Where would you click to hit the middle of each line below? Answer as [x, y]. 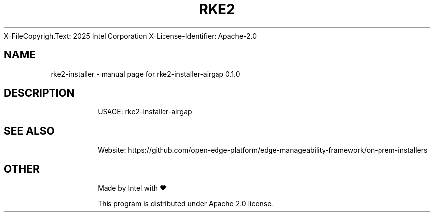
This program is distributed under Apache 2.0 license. [186, 204]
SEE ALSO [29, 131]
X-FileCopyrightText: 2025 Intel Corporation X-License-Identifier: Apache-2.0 [131, 36]
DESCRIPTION [39, 93]
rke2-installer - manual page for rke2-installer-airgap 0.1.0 [145, 74]
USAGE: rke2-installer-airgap [145, 112]
